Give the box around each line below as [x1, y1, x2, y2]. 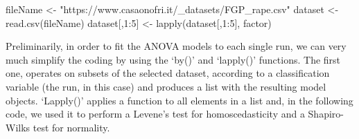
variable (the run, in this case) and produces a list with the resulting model [6, 79, 326, 93]
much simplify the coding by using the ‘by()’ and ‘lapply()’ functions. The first [6, 52, 341, 66]
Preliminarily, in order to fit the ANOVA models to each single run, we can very [6, 39, 347, 53]
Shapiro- [308, 106, 344, 121]
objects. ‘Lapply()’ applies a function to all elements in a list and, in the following [6, 93, 353, 107]
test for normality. [33, 120, 110, 134]
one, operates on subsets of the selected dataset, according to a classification [6, 66, 330, 80]
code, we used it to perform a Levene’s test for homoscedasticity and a [6, 106, 305, 121]
